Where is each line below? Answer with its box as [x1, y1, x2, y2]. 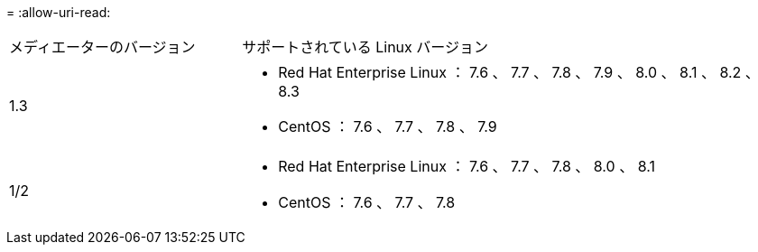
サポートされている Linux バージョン [242, 38, 488, 56]
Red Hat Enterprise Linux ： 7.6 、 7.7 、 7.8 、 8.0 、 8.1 [278, 157, 655, 175]
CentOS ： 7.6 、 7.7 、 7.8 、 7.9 [278, 117, 497, 135]
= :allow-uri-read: [6, 5, 111, 20]
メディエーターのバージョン [9, 38, 196, 56]
